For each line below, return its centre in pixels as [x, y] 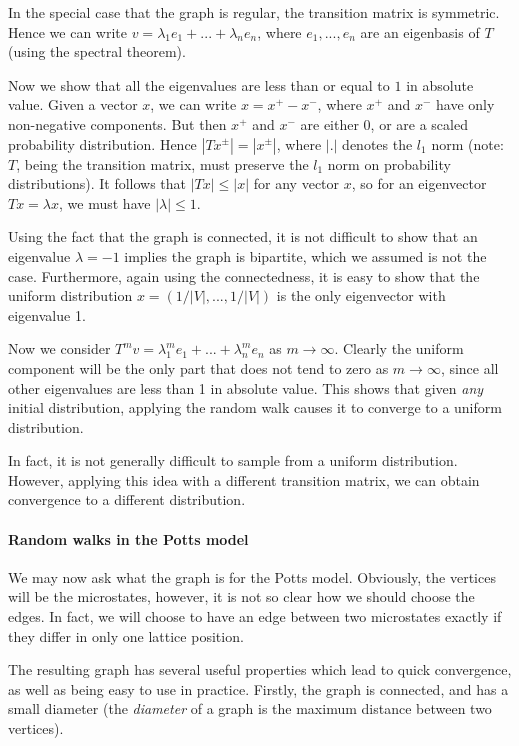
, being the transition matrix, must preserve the [162, 163]
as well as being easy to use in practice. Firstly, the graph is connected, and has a [258, 688]
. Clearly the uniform [399, 348]
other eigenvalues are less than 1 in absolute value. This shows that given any [246, 387]
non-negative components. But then [117, 123]
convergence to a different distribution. [127, 499]
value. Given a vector [73, 104]
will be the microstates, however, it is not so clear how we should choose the [241, 596]
